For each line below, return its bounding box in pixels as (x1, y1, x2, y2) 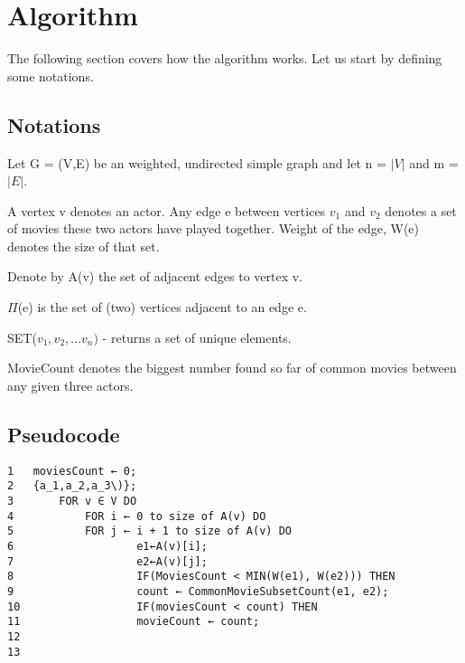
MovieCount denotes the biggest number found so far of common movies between (7, 358, 457, 377)
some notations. (7, 66, 94, 85)
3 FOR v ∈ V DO (7, 494, 137, 507)
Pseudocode (7, 420, 120, 448)
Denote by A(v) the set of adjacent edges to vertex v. (7, 267, 303, 286)
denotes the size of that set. (7, 236, 160, 255)
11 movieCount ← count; (7, 615, 260, 629)
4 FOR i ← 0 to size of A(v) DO (7, 509, 266, 523)
